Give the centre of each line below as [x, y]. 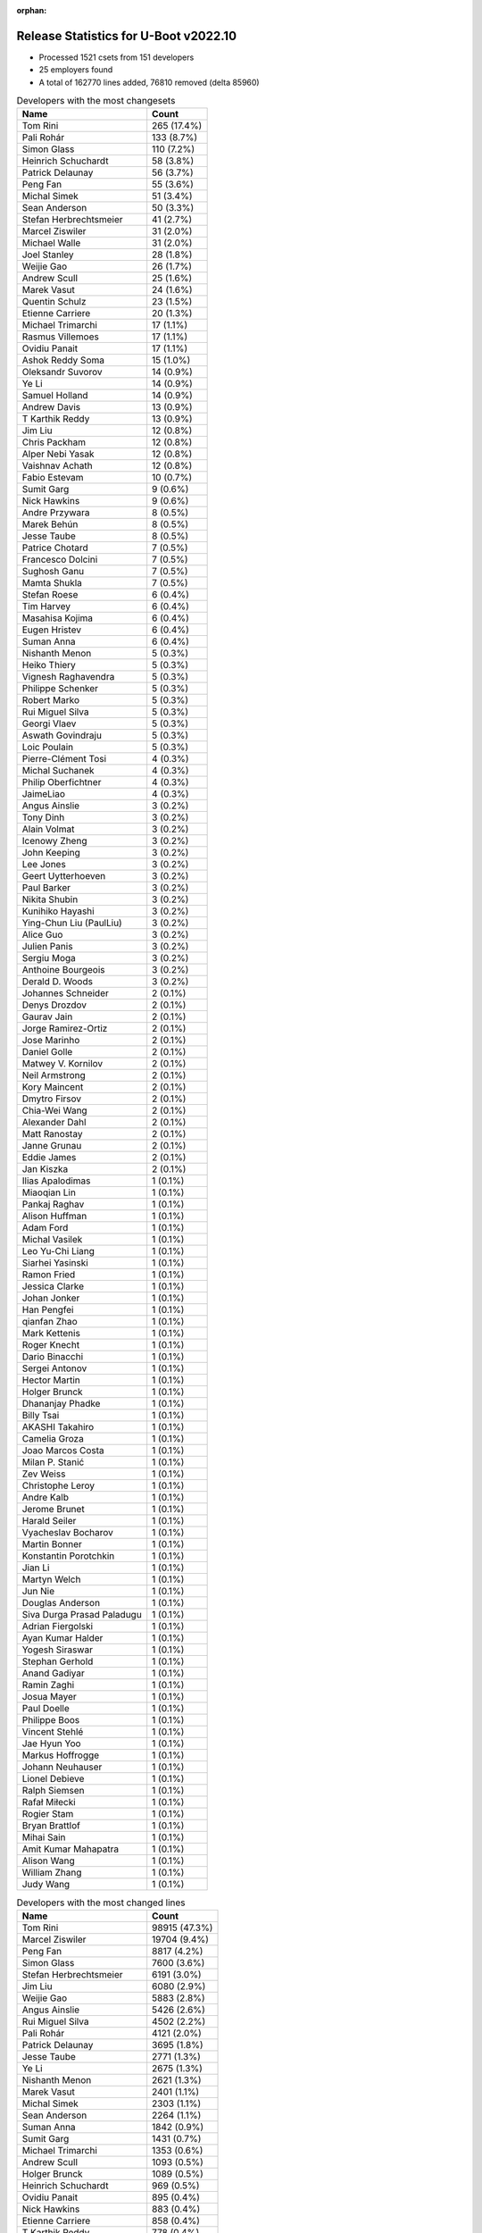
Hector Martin [51, 1380]
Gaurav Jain [47, 1016]
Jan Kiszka [45, 1169]
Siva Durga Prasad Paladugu [82, 1615]
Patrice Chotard [55, 548]
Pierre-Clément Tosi [64, 759]
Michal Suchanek [58, 771]
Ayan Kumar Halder [62, 1638]
